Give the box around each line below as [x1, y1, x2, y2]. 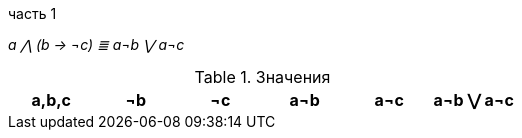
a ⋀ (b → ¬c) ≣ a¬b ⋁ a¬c [8, 36, 185, 53]
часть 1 [8, 5, 57, 22]
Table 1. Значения [194, 67, 331, 87]
